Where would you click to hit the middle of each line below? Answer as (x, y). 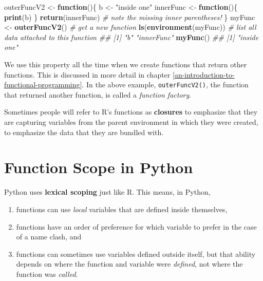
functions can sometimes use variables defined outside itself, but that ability (136, 254)
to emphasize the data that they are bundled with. (84, 132)
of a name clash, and (49, 237)
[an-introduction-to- (203, 74)
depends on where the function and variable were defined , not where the (129, 264)
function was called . (47, 274)
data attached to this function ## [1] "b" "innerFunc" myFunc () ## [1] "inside (131, 37)
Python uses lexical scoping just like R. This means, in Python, (107, 192)
